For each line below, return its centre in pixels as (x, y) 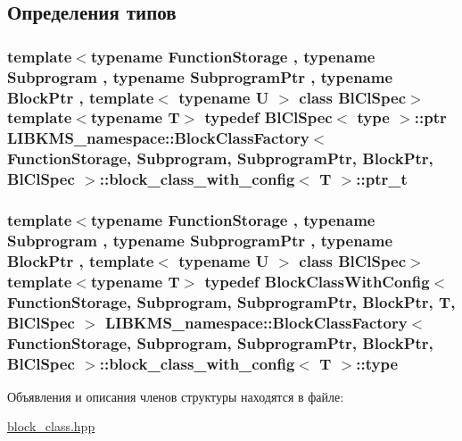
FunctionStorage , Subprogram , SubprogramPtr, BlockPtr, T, (231, 301)
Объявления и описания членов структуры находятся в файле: (176, 396)
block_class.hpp (51, 426)
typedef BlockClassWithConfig (317, 281)
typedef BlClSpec (268, 117)
